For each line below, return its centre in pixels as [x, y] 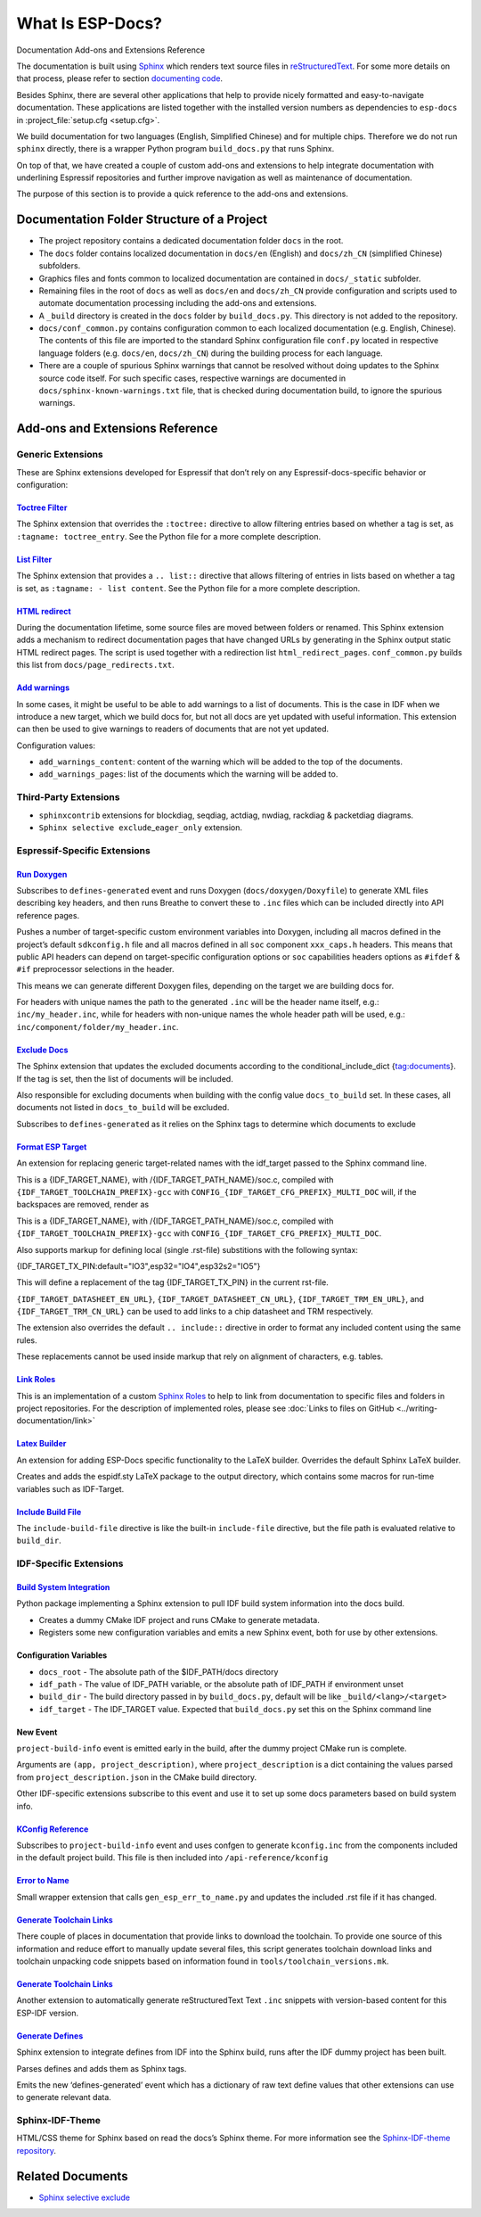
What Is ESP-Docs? [90, 23]
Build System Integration [63, 1587]
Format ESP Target [52, 1147]
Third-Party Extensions [68, 797]
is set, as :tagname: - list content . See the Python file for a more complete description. [188, 588]
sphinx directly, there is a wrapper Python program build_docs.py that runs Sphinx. [175, 149]
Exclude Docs [42, 1050]
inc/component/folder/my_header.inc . [98, 1026]
